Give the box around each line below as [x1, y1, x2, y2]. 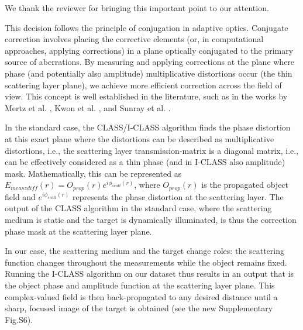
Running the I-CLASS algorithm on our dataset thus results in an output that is [5, 267, 294, 280]
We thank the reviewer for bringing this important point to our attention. [5, 2, 269, 13]
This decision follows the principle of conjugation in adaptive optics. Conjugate [5, 21, 288, 33]
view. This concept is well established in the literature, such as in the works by [5, 90, 288, 102]
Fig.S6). [5, 313, 33, 325]
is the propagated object [201, 178, 289, 191]
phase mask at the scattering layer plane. [5, 225, 152, 237]
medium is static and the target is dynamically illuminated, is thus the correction [5, 213, 297, 225]
